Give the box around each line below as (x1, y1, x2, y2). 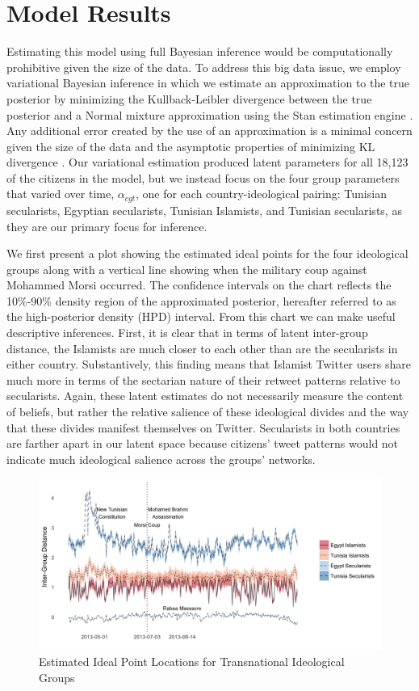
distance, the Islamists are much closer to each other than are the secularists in (6, 339, 398, 356)
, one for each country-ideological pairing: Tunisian (135, 185, 387, 202)
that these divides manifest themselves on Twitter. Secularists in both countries (6, 419, 400, 436)
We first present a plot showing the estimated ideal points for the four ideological (6, 245, 409, 262)
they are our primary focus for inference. (6, 217, 207, 234)
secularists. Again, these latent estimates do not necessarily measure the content (6, 387, 404, 404)
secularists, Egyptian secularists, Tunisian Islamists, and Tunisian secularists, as (6, 201, 402, 218)
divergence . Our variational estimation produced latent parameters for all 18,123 (6, 154, 409, 171)
